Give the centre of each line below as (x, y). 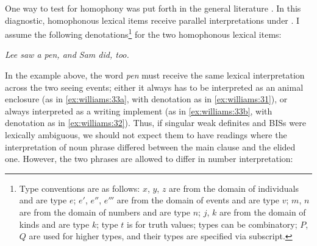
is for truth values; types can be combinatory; (212, 224)
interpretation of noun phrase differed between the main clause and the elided (150, 146)
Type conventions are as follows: (80, 188)
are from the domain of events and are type (198, 200)
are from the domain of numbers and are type (105, 212)
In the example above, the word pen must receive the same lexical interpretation (155, 75)
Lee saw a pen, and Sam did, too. (67, 54)
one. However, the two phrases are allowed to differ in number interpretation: (149, 159)
